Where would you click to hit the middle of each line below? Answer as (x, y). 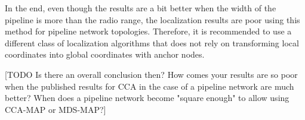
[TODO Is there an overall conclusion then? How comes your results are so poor (151, 74)
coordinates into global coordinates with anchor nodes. (105, 54)
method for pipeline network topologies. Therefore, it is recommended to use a (148, 31)
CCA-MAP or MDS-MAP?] (56, 109)
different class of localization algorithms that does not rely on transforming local (152, 42)
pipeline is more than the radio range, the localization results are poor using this (152, 19)
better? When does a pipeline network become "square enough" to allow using (147, 98)
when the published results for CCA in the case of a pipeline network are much (150, 86)
